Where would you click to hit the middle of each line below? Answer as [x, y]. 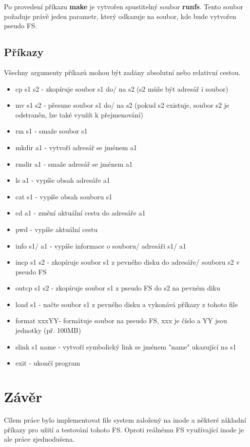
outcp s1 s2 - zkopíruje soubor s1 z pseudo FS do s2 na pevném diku [118, 288]
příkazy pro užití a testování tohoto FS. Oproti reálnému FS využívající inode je [124, 429]
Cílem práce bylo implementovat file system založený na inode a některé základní [125, 419]
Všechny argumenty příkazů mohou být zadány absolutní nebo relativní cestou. [122, 72]
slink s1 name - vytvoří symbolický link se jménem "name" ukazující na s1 [126, 346]
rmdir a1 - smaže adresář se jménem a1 [74, 164]
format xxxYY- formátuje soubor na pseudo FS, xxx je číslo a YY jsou [121, 321]
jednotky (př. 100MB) [48, 330]
